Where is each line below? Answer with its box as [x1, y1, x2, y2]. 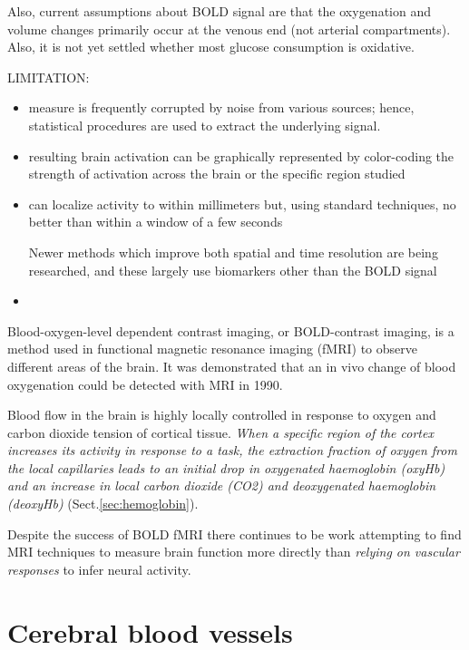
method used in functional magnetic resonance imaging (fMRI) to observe [7, 339, 418, 358]
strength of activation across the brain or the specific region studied [28, 164, 405, 183]
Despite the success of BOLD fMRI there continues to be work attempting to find [7, 524, 462, 543]
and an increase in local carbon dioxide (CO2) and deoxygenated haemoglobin [7, 476, 436, 495]
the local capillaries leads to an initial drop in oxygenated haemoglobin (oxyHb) [7, 458, 445, 477]
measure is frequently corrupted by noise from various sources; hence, [28, 98, 415, 117]
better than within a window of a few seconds [28, 212, 283, 231]
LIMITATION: [7, 67, 90, 86]
